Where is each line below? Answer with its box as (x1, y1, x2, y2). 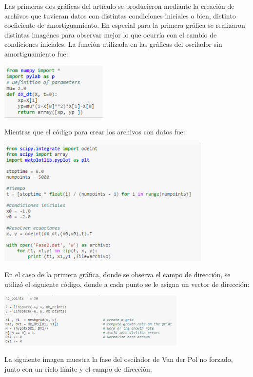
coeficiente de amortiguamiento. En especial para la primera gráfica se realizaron (4, 20, 245, 30)
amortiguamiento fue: (4, 48, 68, 58)
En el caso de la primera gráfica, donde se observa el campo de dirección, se (4, 269, 231, 280)
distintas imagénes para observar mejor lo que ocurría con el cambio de (4, 29, 217, 39)
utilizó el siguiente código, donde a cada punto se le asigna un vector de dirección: (4, 279, 250, 289)
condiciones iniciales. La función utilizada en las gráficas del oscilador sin (4, 39, 222, 49)
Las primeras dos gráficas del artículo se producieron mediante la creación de (4, 1, 234, 11)
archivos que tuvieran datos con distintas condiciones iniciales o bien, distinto (4, 10, 236, 20)
